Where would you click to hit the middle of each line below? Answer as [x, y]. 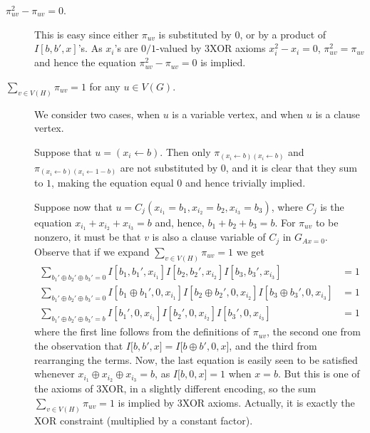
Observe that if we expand [92, 251]
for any [105, 86]
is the [332, 206]
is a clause [338, 114]
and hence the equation [85, 62]
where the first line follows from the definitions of [142, 332]
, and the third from [273, 346]
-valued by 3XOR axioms [211, 48]
